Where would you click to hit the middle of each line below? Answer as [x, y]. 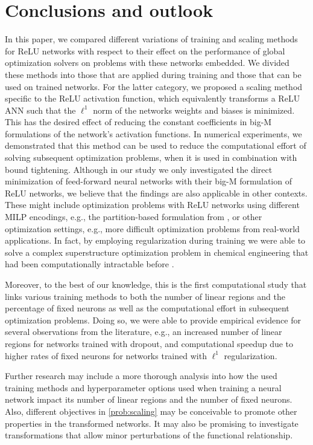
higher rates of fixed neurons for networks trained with [106, 355]
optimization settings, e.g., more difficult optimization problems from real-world [152, 228]
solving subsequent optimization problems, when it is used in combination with [151, 158]
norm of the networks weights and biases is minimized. [194, 110]
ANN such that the [40, 110]
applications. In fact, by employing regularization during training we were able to [155, 240]
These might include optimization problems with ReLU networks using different [152, 205]
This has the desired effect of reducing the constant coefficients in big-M [138, 122]
